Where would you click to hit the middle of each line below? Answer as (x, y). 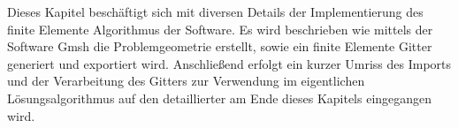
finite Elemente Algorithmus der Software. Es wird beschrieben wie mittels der (220, 29)
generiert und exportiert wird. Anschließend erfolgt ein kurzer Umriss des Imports (229, 63)
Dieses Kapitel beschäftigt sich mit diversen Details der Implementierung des (215, 11)
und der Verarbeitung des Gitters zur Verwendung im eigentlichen (186, 81)
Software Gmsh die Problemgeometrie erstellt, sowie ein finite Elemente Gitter (220, 46)
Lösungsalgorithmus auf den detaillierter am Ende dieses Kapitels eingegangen (220, 98)
